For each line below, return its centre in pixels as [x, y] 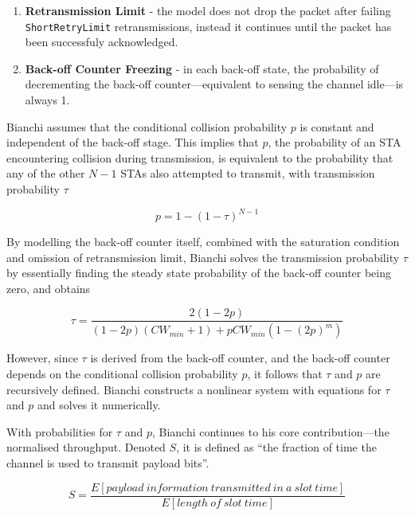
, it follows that [285, 373]
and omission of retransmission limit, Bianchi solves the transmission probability [203, 257]
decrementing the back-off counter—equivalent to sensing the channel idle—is [214, 84]
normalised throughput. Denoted [86, 447]
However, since [42, 358]
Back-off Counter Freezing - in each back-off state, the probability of [202, 68]
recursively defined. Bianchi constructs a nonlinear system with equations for [194, 389]
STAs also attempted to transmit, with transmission [248, 173]
